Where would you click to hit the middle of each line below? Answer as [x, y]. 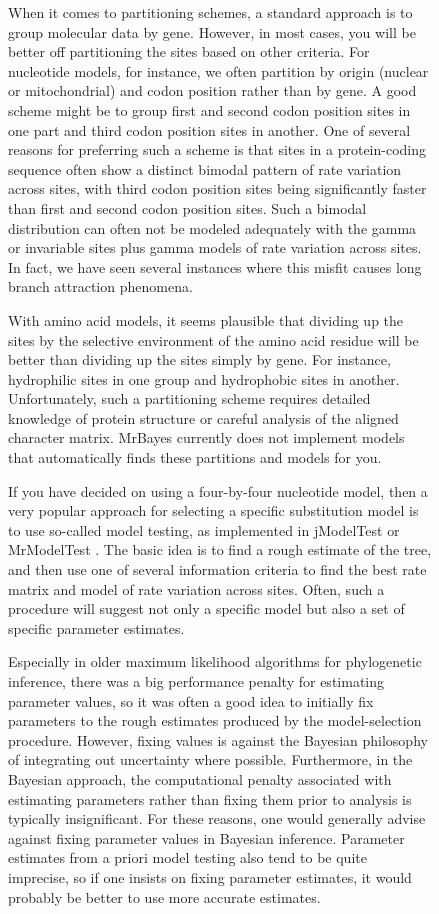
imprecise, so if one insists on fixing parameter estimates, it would [210, 876]
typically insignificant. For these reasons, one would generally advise [217, 818]
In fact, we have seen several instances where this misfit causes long [215, 266]
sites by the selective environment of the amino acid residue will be [213, 339]
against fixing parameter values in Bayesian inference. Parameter [206, 837]
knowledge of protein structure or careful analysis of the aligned [203, 417]
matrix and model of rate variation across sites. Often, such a [196, 588]
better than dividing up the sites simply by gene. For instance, [199, 359]
